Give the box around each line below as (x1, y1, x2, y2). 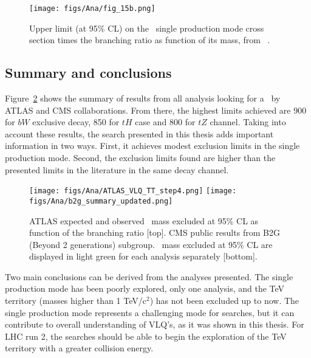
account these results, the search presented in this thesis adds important (5, 127, 274, 140)
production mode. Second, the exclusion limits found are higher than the (5, 151, 276, 164)
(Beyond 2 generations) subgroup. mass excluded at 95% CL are (29, 238, 273, 250)
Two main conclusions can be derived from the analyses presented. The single (5, 270, 293, 283)
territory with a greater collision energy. (5, 342, 154, 354)
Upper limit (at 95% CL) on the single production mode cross (29, 21, 264, 34)
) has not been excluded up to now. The (149, 294, 299, 307)
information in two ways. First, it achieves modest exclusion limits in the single (5, 139, 300, 152)
